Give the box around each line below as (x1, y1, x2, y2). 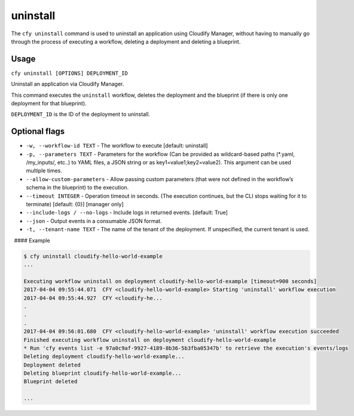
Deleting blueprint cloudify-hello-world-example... (23, 370, 182, 377)
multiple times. (26, 167, 62, 175)
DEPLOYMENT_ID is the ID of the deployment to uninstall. (11, 111, 151, 118)
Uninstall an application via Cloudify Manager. (11, 81, 124, 88)
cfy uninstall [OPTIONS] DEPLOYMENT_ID (11, 69, 128, 77)
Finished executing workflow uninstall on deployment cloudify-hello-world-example (23, 337, 276, 343)
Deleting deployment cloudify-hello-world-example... (23, 353, 185, 360)
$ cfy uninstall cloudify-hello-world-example (23, 253, 163, 259)
